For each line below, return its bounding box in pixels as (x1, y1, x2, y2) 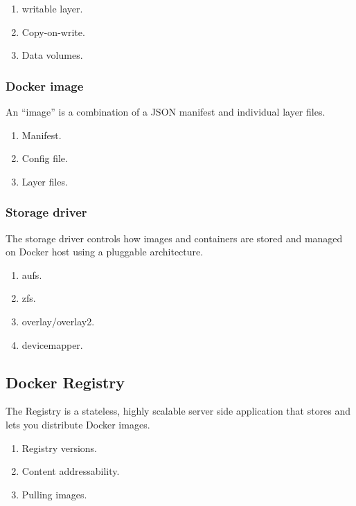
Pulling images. (21, 487, 87, 501)
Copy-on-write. (21, 24, 85, 39)
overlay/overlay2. (21, 314, 95, 328)
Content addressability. (21, 464, 120, 478)
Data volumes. (21, 48, 83, 62)
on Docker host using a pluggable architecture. (6, 244, 204, 259)
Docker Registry (6, 371, 125, 392)
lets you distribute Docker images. (6, 417, 150, 431)
